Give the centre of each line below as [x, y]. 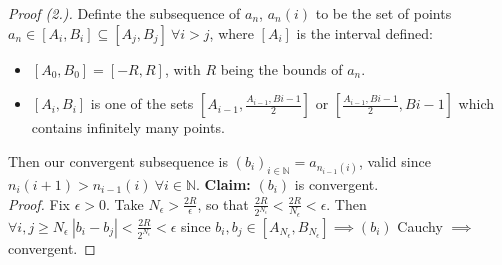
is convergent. [336, 183]
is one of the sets [142, 103]
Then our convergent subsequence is [118, 160]
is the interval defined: [364, 32]
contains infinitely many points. [128, 127]
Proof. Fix [39, 203]
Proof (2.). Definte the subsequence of [124, 13]
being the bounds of [281, 68]
